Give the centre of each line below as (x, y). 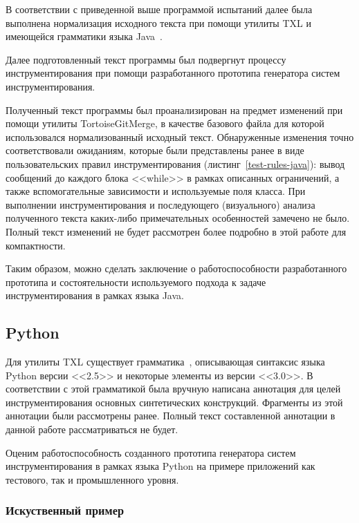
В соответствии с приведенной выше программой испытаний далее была (159, 9)
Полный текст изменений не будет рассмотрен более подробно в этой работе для (176, 231)
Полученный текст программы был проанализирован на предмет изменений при (174, 110)
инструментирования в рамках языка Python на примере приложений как (160, 466)
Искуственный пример (65, 510)
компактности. (36, 245)
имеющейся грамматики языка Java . (84, 36)
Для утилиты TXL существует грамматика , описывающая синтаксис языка (165, 362)
